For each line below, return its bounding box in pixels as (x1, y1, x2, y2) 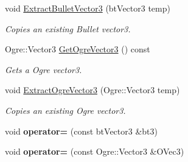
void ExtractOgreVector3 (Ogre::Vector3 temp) (5, 83, 180, 96)
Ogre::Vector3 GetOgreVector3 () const (5, 43, 150, 55)
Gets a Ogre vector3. (5, 63, 82, 76)
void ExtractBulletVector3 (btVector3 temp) (5, 2, 170, 14)
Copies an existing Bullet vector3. (5, 22, 131, 35)
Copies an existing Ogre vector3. (5, 104, 126, 116)
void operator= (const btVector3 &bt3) (5, 124, 158, 137)
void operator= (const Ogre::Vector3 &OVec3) (5, 145, 184, 158)
